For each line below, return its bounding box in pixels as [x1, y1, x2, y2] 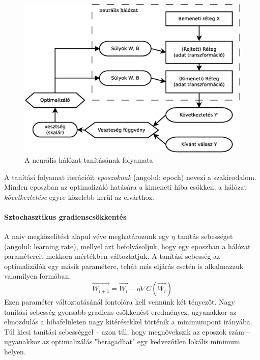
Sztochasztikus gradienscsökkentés [4, 211, 127, 222]
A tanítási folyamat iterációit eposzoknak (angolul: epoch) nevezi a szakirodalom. [4, 171, 256, 182]
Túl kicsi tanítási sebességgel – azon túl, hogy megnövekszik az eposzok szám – [4, 326, 250, 337]
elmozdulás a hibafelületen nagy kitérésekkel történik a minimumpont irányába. [4, 316, 252, 327]
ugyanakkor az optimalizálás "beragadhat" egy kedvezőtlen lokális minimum [4, 336, 240, 347]
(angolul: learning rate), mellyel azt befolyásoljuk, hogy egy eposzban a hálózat [4, 241, 251, 251]
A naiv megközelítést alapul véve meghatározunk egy [4, 231, 169, 242]
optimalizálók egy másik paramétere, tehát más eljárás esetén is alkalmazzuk [4, 260, 244, 271]
